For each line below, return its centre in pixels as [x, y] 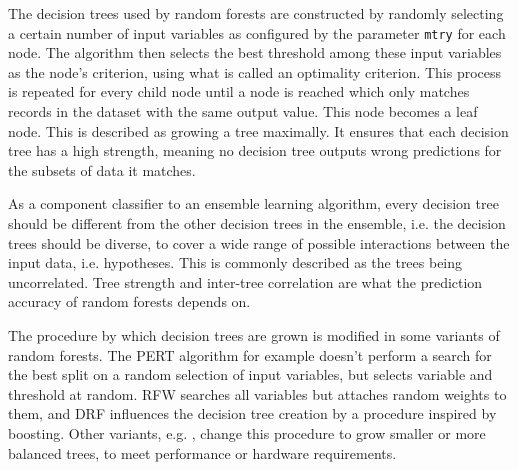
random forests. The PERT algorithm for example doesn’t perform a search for [250, 354]
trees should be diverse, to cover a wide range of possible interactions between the [259, 242]
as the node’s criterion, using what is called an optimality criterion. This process [255, 71]
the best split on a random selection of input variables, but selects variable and [250, 374]
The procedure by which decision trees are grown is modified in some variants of [254, 334]
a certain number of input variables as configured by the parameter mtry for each [257, 32]
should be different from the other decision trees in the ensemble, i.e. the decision [257, 223]
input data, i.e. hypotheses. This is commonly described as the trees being [235, 262]
